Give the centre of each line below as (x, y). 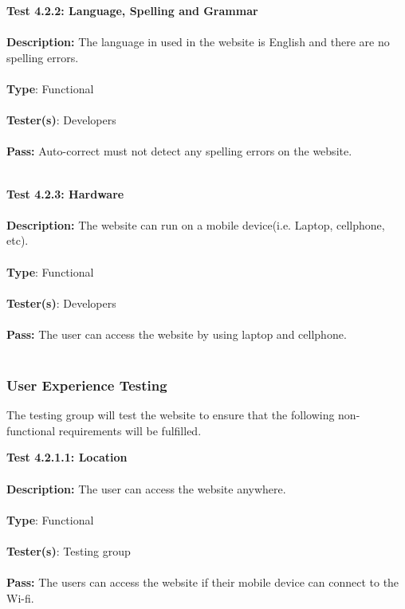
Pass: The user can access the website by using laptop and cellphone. (177, 334)
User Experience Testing (87, 385)
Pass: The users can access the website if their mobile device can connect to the (203, 582)
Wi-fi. (20, 597)
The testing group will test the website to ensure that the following (171, 415)
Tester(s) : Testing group (69, 551)
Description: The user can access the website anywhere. (146, 488)
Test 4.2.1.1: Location (67, 457)
